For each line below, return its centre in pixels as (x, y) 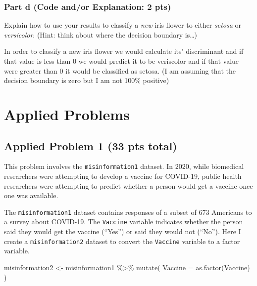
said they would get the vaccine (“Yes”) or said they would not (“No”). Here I (123, 231)
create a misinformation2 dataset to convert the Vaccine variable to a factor (122, 241)
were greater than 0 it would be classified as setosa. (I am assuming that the (120, 70)
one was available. (31, 195)
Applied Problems (67, 114)
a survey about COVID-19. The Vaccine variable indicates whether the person (124, 222)
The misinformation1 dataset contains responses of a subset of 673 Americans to (128, 212)
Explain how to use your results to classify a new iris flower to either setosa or (123, 25)
